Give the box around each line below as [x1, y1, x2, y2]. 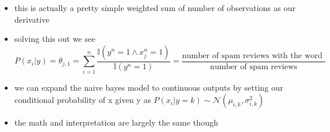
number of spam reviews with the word [182, 51, 323, 60]
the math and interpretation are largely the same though [14, 116, 218, 129]
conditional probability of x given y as [14, 94, 151, 106]
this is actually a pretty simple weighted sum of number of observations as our [14, 2, 295, 13]
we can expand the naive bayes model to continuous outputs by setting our [14, 81, 284, 93]
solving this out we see [14, 33, 95, 45]
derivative [14, 13, 50, 25]
